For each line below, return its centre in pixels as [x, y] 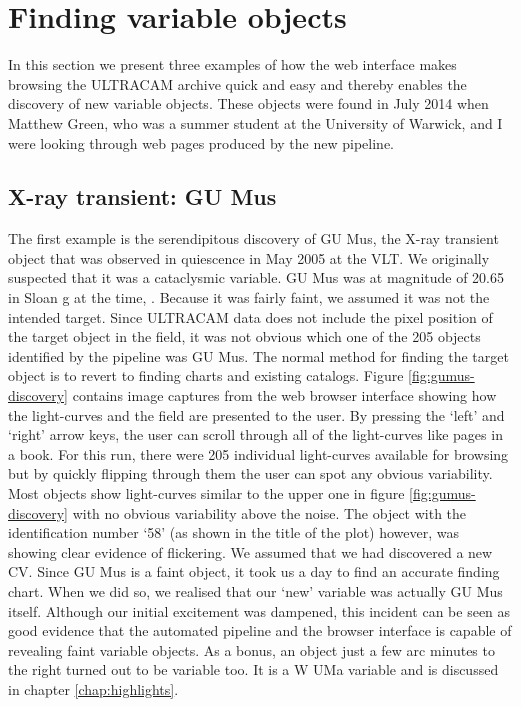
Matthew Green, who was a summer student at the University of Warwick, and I [255, 122]
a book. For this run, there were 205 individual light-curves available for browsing [258, 453]
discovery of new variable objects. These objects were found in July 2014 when [248, 103]
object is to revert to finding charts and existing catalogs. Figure [206, 375]
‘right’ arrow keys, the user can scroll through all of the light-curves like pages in [255, 434]
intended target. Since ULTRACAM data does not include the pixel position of [250, 316]
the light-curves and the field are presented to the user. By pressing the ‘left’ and [256, 414]
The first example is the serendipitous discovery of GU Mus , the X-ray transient [253, 238]
